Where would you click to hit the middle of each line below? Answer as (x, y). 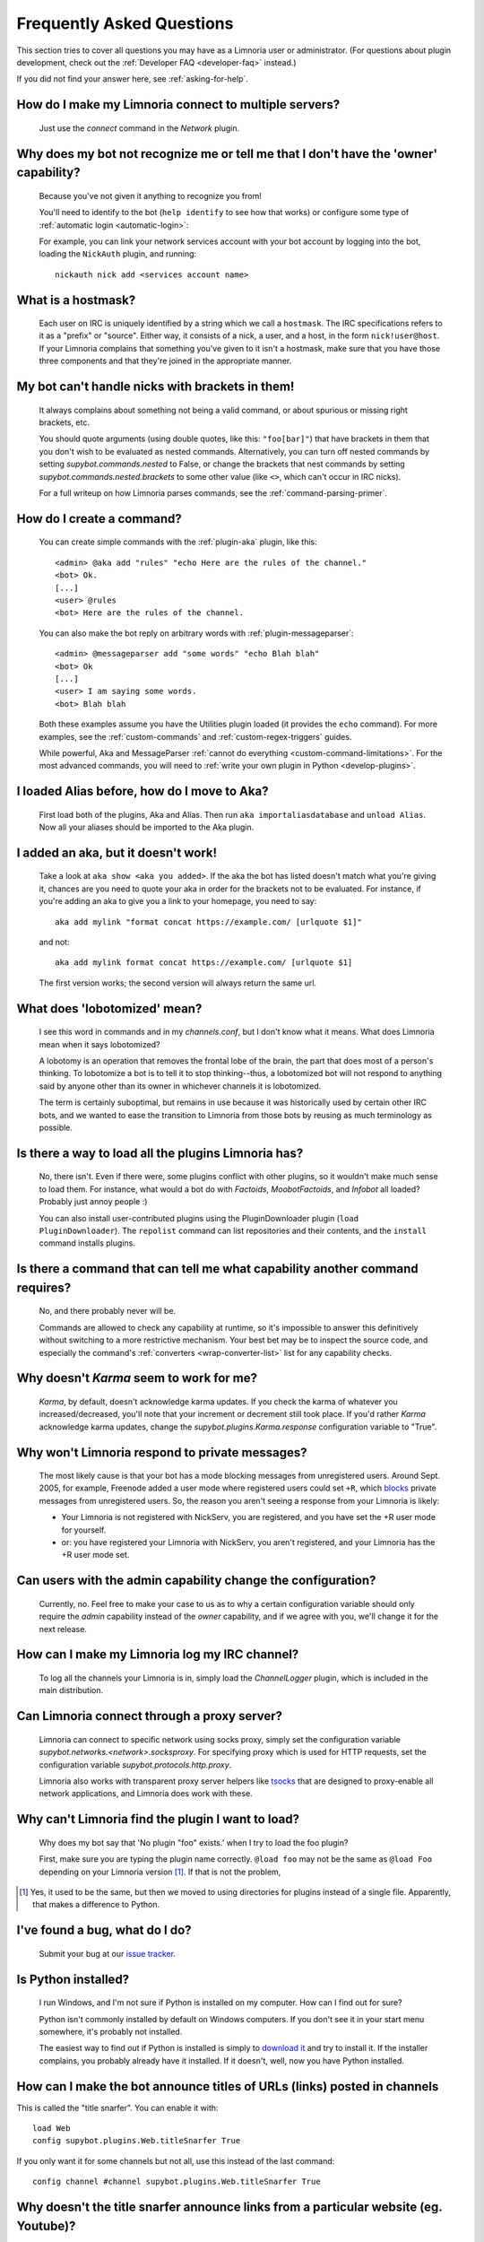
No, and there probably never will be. (108, 1311)
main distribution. (71, 1690)
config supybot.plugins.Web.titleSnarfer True (137, 2141)
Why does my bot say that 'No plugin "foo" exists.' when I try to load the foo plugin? (194, 1842)
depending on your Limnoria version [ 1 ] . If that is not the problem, (160, 1872)
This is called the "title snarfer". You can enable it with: (117, 2107)
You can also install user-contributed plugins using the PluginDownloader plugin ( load (199, 1218)
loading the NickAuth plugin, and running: (118, 254)
